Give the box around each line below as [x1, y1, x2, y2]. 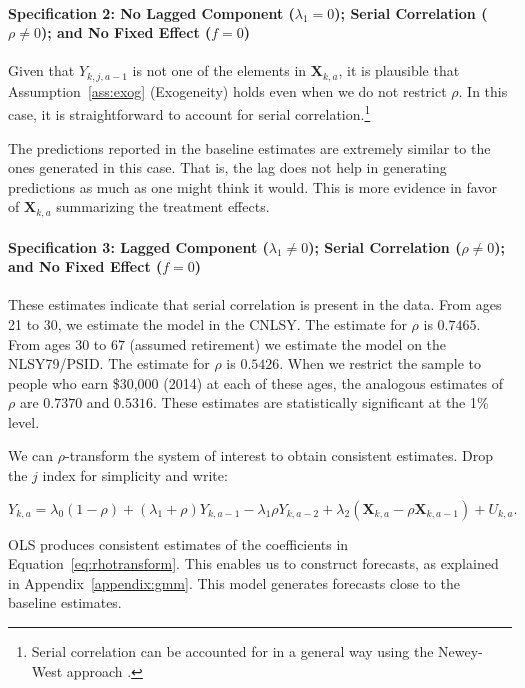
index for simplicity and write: [42, 465, 228, 486]
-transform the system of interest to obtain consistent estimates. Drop [65, 445, 493, 466]
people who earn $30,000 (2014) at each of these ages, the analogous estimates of [8, 372, 504, 393]
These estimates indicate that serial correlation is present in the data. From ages [8, 294, 502, 315]
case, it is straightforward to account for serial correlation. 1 [8, 101, 371, 125]
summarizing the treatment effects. [56, 196, 270, 217]
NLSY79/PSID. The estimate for [8, 353, 210, 374]
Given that [8, 60, 75, 81]
